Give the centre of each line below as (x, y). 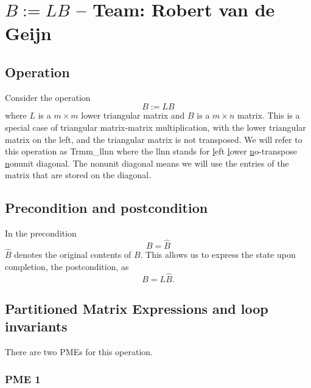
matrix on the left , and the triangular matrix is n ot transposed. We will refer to (154, 139)
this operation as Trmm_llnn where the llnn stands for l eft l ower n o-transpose (151, 151)
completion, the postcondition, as (67, 266)
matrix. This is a (269, 115)
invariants (36, 326)
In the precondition (41, 233)
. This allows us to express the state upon (218, 255)
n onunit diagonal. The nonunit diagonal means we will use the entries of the (147, 163)
